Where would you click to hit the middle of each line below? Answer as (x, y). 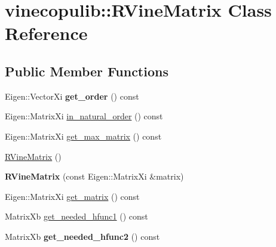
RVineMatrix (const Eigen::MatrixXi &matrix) (94, 176)
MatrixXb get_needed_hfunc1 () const (76, 216)
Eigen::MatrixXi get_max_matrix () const (83, 136)
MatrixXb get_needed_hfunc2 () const (82, 236)
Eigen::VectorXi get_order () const (72, 96)
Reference (46, 33)
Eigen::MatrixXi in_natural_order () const (84, 116)
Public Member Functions (87, 71)
